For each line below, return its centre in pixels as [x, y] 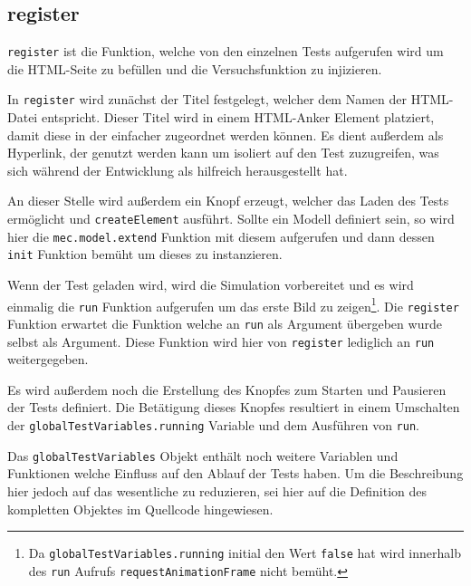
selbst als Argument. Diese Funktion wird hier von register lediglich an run [221, 341]
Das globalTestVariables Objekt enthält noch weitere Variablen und [203, 455]
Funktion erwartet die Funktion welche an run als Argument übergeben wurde [225, 323]
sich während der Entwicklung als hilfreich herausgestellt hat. [178, 170]
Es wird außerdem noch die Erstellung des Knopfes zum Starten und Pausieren [227, 389]
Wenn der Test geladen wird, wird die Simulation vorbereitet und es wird [211, 285]
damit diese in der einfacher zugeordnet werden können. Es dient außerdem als [226, 134]
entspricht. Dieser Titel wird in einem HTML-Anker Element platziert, [238, 117]
